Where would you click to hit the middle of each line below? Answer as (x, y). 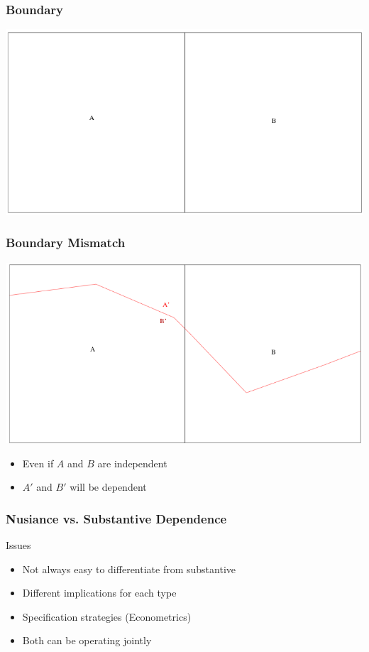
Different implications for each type (99, 593)
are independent (132, 463)
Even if (38, 463)
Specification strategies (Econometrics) (107, 616)
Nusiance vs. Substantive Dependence (116, 518)
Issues (18, 545)
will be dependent (108, 487)
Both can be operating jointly (87, 640)
